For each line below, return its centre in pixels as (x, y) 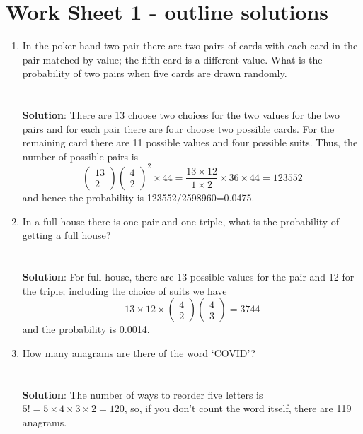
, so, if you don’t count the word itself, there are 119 (238, 408)
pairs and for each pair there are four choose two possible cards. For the (178, 128)
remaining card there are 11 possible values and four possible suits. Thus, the (190, 142)
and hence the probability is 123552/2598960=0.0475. (138, 197)
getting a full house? (67, 235)
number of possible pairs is (80, 156)
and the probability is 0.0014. (86, 329)
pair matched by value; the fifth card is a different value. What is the (172, 59)
